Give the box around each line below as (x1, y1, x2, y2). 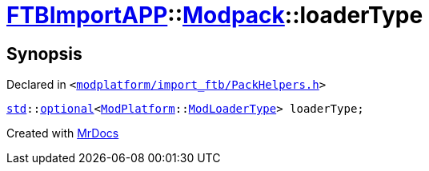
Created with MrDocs (6, 126, 119, 141)
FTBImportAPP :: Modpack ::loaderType (6, 2, 423, 29)
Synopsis (6, 43, 82, 64)
